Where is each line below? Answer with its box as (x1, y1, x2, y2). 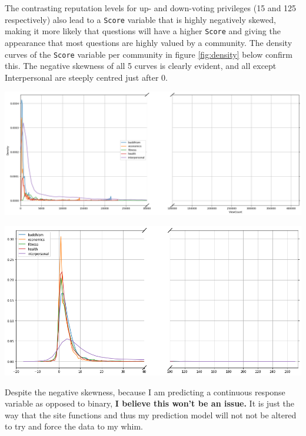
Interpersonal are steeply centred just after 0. (5, 71, 168, 83)
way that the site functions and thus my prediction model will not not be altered (5, 408, 297, 421)
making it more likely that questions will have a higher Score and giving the (5, 25, 281, 37)
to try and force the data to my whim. (5, 420, 143, 432)
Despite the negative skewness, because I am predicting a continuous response (5, 385, 285, 398)
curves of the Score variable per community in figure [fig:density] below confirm (5, 48, 292, 60)
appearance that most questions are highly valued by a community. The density (5, 36, 292, 48)
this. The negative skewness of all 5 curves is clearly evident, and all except (5, 60, 277, 72)
